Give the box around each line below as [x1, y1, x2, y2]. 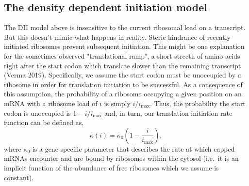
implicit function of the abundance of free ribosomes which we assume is [4, 162, 219, 172]
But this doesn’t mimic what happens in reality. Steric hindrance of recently [4, 31, 231, 42]
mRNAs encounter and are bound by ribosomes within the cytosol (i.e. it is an [4, 153, 239, 163]
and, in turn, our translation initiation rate [104, 108, 232, 118]
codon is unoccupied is [4, 108, 71, 118]
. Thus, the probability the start [150, 98, 246, 108]
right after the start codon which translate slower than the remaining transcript [4, 60, 241, 70]
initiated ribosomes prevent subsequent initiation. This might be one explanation [4, 41, 245, 51]
